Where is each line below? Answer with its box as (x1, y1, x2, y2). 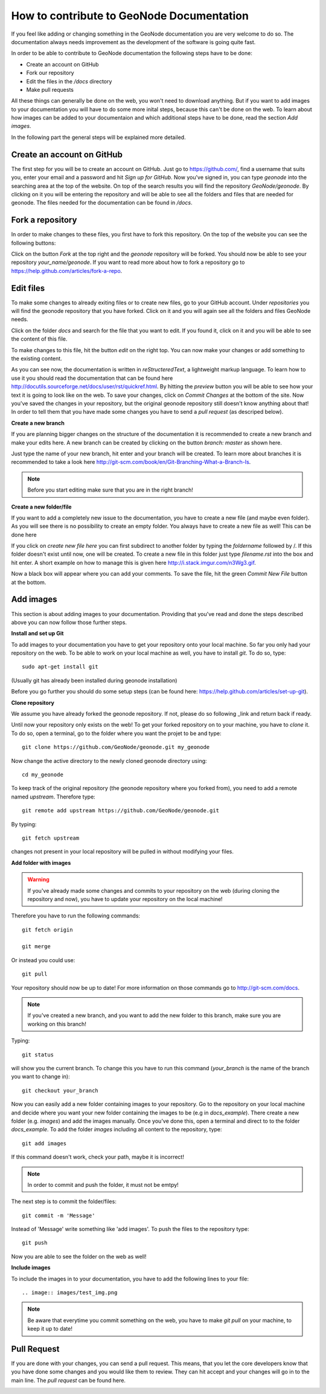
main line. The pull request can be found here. (11, 1376, 126, 1384)
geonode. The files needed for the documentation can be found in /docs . (11, 199, 193, 207)
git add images (22, 1140, 67, 1147)
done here (11, 531, 37, 538)
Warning (27, 876, 50, 883)
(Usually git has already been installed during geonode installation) (11, 676, 177, 684)
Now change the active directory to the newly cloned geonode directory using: (11, 757, 208, 764)
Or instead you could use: (11, 956, 75, 963)
